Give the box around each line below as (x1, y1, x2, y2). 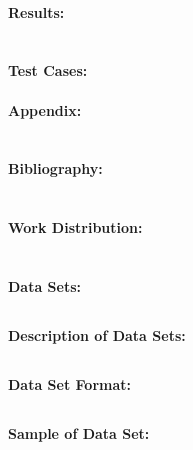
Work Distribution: (8, 217, 143, 238)
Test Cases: (8, 60, 88, 81)
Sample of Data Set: (8, 422, 150, 443)
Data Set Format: (8, 373, 132, 394)
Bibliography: (8, 158, 103, 179)
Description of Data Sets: (8, 324, 186, 345)
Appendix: (8, 99, 82, 120)
